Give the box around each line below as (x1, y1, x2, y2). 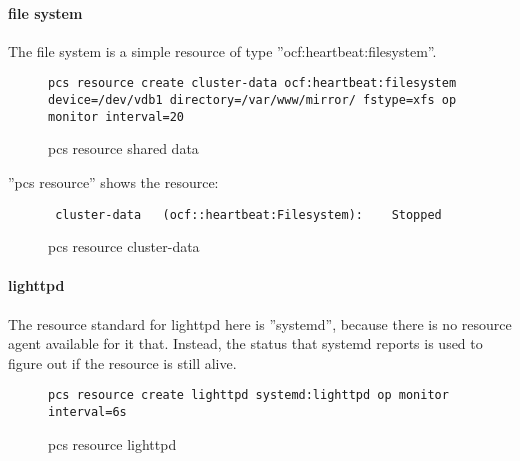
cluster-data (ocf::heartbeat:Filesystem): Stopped (55, 207, 442, 222)
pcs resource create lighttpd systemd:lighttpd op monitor (48, 388, 449, 403)
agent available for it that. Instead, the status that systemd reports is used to (8, 333, 483, 354)
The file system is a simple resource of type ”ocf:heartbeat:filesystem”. (8, 40, 437, 61)
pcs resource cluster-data (48, 236, 200, 257)
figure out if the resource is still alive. (8, 352, 237, 373)
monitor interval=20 (48, 109, 185, 124)
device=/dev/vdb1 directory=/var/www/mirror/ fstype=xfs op (48, 93, 457, 108)
